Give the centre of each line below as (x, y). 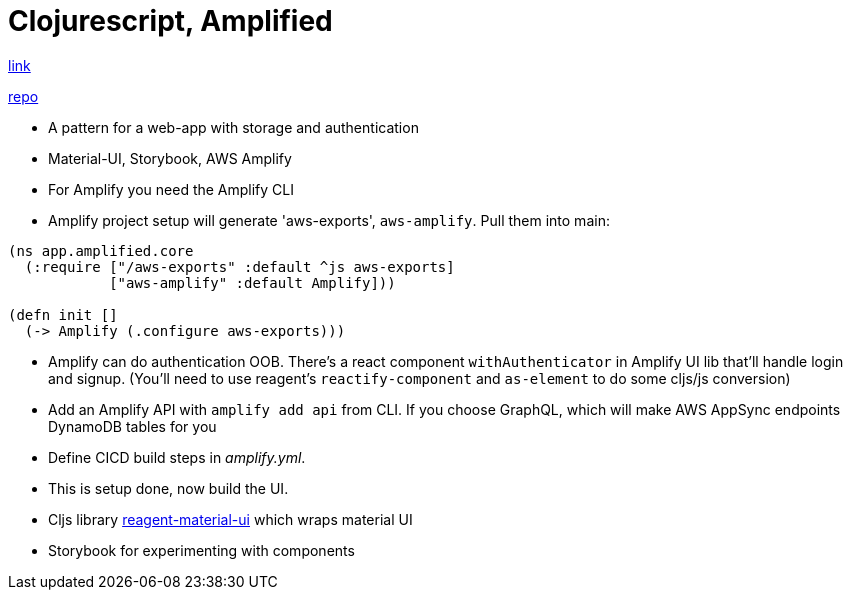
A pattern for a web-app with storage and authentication (233, 127)
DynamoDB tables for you (132, 426)
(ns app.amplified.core (101, 250)
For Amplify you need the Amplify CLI (171, 189)
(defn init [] (63, 314)
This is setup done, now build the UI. (168, 488)
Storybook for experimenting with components (201, 550)
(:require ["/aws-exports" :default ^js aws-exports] (239, 266)
